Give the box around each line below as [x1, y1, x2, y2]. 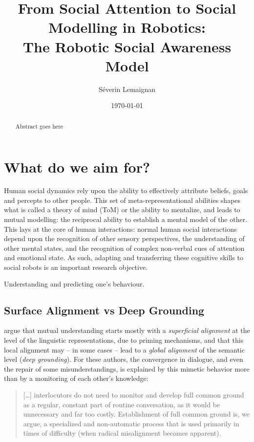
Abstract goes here [15, 122, 63, 130]
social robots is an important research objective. [4, 262, 148, 272]
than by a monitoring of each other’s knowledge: [4, 373, 148, 383]
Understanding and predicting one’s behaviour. [4, 278, 145, 288]
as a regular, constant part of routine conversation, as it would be [23, 399, 220, 409]
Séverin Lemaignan [98, 84, 156, 94]
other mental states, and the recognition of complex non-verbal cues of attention [4, 243, 245, 253]
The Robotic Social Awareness [22, 36, 232, 56]
